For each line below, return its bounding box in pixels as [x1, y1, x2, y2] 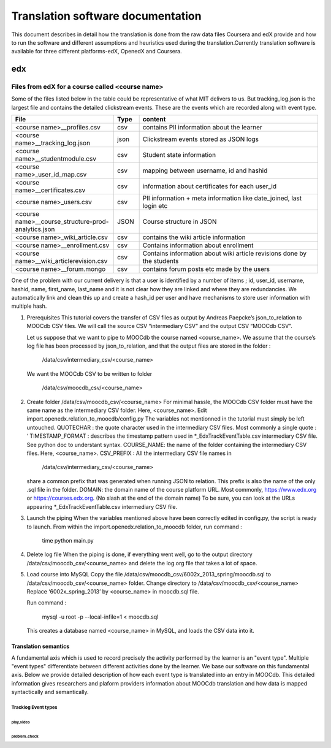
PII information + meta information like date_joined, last [142, 194, 302, 202]
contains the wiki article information [142, 233, 246, 242]
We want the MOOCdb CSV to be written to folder [26, 370, 153, 377]
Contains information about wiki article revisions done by [142, 249, 307, 258]
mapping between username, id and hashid [142, 166, 268, 175]
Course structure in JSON [142, 218, 217, 226]
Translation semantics [11, 643, 70, 650]
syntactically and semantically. [11, 689, 89, 696]
